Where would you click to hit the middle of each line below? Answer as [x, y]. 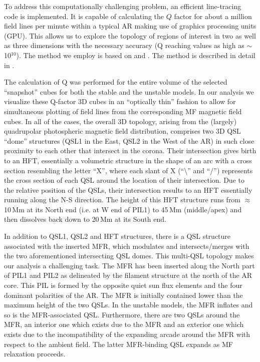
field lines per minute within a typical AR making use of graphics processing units [130, 26]
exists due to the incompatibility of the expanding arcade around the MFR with [127, 334]
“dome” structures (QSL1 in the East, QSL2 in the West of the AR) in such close [129, 140]
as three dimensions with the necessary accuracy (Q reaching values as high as [124, 45]
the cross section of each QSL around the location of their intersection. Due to [124, 180]
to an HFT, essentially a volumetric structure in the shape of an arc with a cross [128, 160]
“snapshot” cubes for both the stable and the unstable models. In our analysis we [129, 91]
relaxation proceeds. [35, 354]
